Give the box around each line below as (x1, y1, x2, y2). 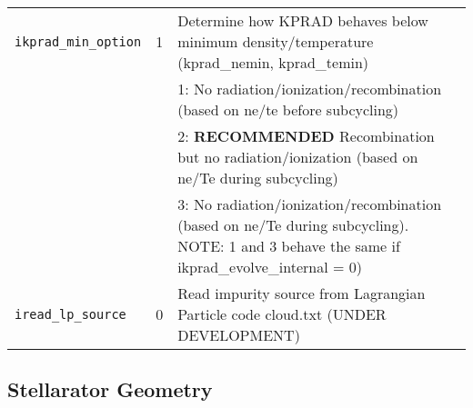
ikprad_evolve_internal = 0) (177, 256, 362, 277)
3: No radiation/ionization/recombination (177, 194, 442, 214)
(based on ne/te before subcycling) (177, 99, 399, 120)
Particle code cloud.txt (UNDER (177, 304, 387, 324)
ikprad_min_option (15, 34, 142, 49)
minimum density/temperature (177, 31, 374, 52)
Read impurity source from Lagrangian (177, 283, 426, 304)
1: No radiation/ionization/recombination (177, 78, 442, 99)
